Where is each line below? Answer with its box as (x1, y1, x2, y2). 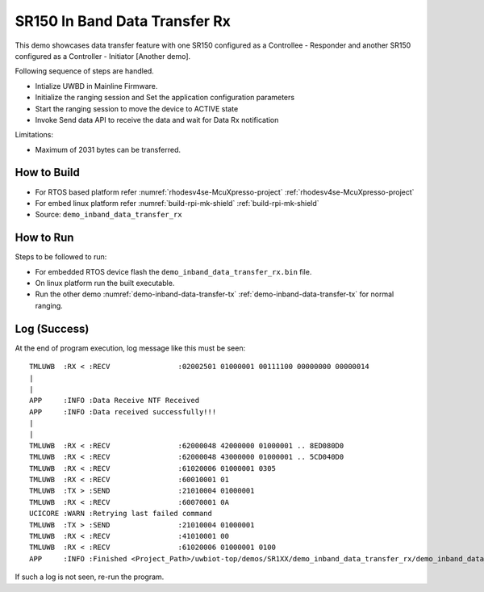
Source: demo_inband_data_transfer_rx (35, 210, 182, 220)
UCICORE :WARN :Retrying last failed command (29, 509, 213, 519)
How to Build (15, 166, 81, 179)
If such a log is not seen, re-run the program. (15, 572, 165, 582)
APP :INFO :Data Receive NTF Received (29, 396, 200, 405)
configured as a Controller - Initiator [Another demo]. (15, 51, 191, 61)
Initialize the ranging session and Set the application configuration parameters (35, 93, 294, 103)
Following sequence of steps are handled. (15, 66, 155, 76)
